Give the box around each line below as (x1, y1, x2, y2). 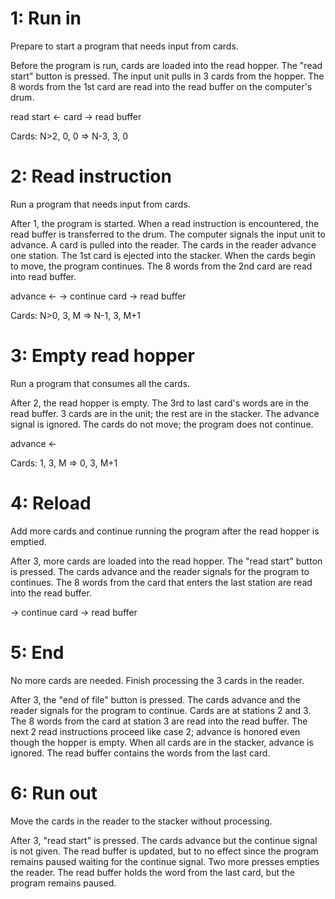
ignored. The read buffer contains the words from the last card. (10, 747, 271, 759)
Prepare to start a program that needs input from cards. (10, 40, 239, 52)
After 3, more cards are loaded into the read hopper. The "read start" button (10, 555, 323, 567)
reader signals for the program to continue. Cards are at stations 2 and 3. (10, 704, 312, 716)
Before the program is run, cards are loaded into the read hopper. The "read (10, 59, 323, 71)
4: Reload (10, 492, 92, 514)
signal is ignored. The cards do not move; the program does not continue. (10, 418, 314, 430)
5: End (10, 641, 65, 664)
